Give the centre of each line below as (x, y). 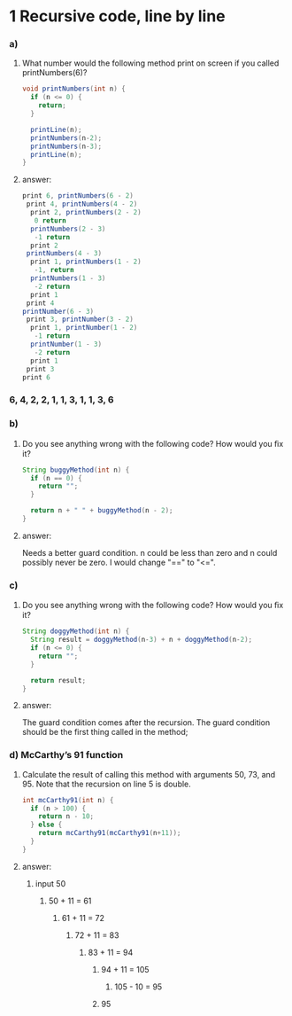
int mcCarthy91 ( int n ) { (68, 800)
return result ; (58, 680)
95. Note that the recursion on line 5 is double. (107, 784)
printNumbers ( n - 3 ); (66, 146)
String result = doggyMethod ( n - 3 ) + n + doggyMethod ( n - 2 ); (142, 640)
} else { (46, 825)
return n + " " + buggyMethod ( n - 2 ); (102, 511)
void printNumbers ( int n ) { (74, 89)
